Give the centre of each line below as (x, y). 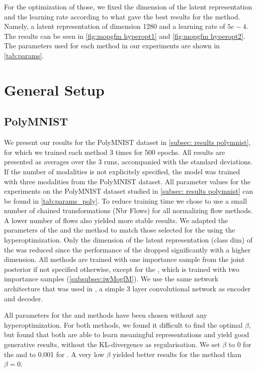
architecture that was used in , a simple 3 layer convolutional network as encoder (127, 289)
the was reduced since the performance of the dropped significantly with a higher (128, 249)
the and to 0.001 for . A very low (54, 354)
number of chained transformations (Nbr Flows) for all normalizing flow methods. (128, 210)
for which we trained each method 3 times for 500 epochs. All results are (115, 152)
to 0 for (240, 344)
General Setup (54, 89)
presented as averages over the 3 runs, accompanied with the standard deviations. (128, 162)
